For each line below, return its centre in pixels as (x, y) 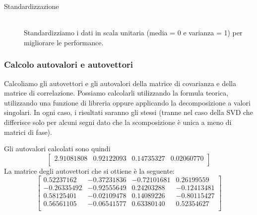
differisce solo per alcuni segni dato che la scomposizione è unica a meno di (118, 122)
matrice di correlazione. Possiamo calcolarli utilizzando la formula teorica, (116, 93)
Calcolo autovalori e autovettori (69, 64)
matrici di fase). (28, 132)
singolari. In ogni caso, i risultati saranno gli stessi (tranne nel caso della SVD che (128, 112)
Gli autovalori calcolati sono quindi (57, 149)
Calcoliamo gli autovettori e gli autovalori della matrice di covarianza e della (120, 83)
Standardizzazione (32, 6)
